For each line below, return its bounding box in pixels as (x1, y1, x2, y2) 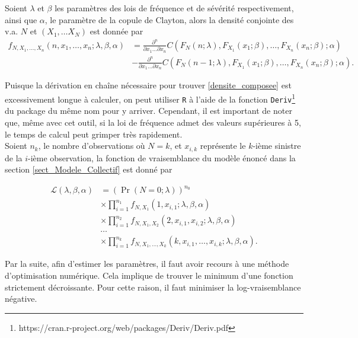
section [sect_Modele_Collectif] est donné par (5, 163, 172, 176)
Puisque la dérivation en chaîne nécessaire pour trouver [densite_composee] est (5, 79, 292, 91)
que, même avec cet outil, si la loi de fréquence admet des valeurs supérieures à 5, (5, 116, 301, 128)
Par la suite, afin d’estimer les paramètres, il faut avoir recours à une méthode (5, 257, 289, 270)
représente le (200, 139, 246, 152)
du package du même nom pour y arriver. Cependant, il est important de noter (5, 104, 292, 117)
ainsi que (5, 13, 37, 25)
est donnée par (89, 25, 143, 37)
